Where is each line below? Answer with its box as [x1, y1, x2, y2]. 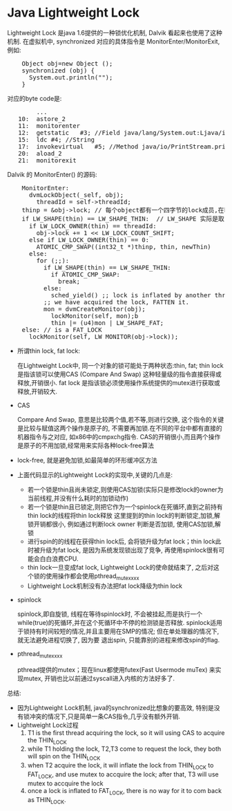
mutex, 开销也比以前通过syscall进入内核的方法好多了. [23, 674, 175, 682]
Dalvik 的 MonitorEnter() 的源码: [7, 170, 98, 178]
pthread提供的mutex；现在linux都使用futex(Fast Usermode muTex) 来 [17, 665, 215, 673]
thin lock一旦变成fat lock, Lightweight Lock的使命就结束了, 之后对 [27, 563, 214, 571]
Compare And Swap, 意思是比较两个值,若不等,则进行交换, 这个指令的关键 [17, 415, 224, 423]
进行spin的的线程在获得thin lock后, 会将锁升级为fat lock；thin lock [27, 537, 215, 546]
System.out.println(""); [28, 73, 113, 81]
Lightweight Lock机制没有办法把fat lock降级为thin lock [27, 581, 183, 590]
